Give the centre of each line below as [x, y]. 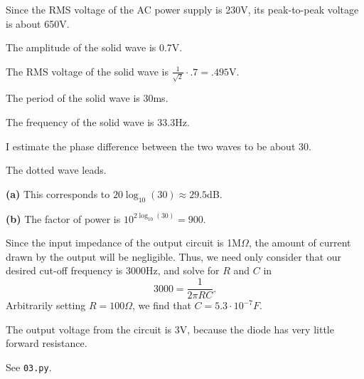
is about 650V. [38, 23]
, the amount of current [300, 243]
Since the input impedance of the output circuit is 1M [124, 243]
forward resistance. [47, 343]
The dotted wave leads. [56, 170]
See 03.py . [29, 367]
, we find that [162, 305]
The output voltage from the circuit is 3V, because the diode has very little [170, 329]
